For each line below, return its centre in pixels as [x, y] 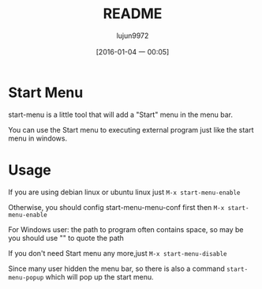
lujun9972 [133, 36]
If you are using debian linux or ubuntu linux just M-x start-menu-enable [124, 192]
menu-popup [26, 277]
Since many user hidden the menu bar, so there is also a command [116, 268]
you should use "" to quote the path [66, 238]
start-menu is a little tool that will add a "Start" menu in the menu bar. [121, 114]
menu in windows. [38, 138]
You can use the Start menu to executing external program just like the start [131, 129]
